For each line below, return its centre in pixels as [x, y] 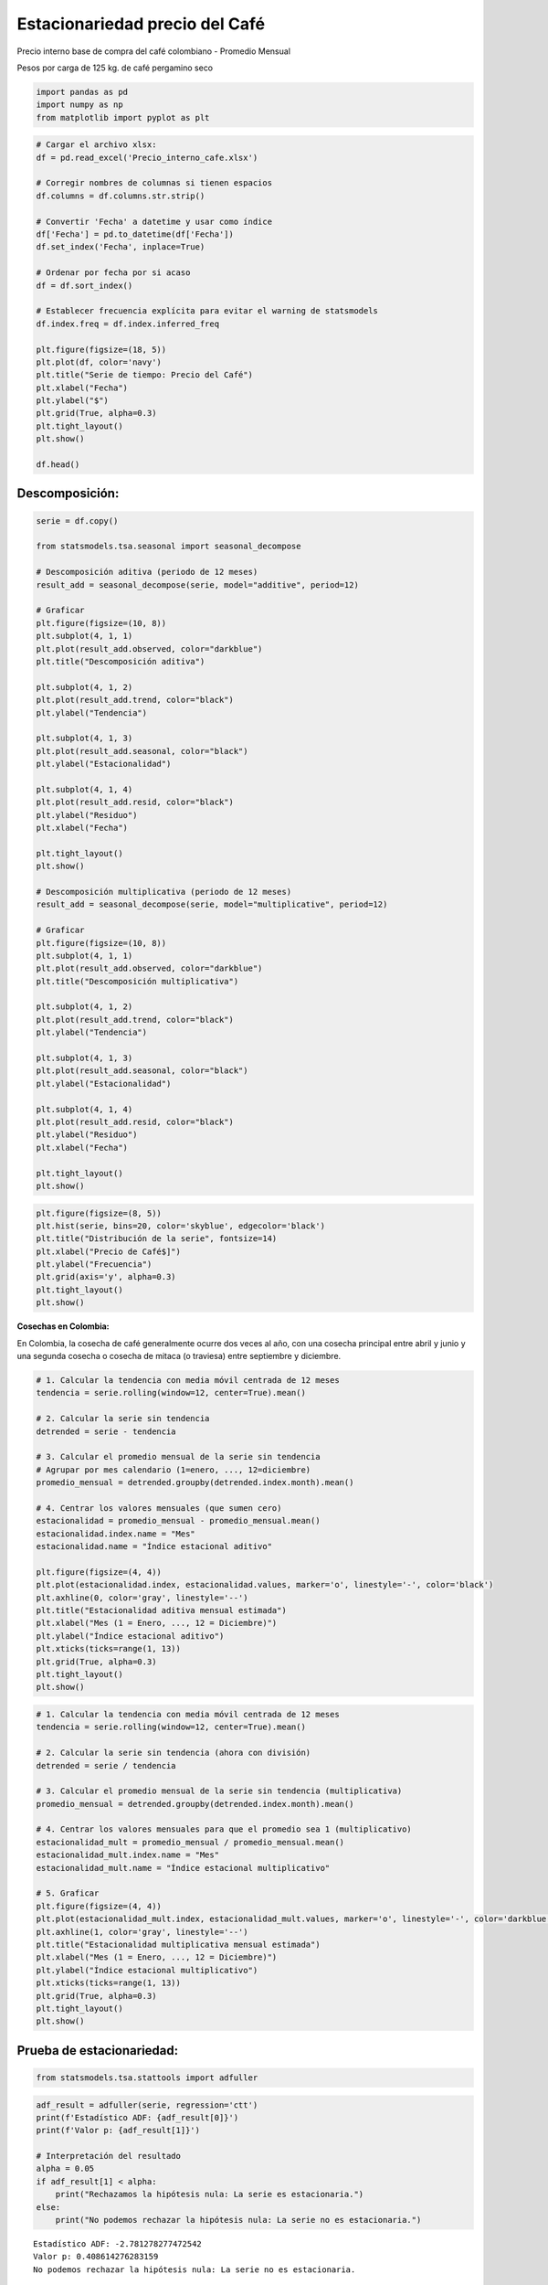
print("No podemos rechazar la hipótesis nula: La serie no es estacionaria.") [238, 2220]
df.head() [58, 465]
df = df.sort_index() [84, 285]
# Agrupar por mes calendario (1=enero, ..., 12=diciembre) [174, 1470]
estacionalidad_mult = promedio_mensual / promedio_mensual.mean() [190, 1842]
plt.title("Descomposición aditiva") [121, 661]
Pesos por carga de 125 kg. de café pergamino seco [115, 68]
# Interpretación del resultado [109, 2156]
